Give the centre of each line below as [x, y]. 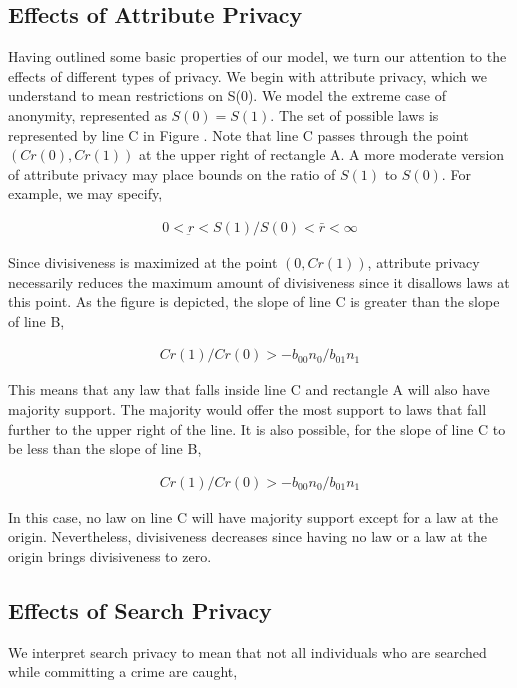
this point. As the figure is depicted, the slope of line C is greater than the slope [254, 301]
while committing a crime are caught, [123, 671]
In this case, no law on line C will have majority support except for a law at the [253, 516]
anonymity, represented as [87, 114]
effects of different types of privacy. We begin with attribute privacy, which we [248, 75]
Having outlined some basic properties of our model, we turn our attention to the [257, 56]
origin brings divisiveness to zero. [110, 555]
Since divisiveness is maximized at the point [143, 261]
